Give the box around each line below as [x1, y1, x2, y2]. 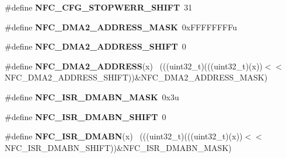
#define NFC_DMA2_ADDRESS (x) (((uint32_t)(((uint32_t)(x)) [5, 59, 263, 72]
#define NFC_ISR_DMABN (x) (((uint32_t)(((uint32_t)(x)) [5, 130, 243, 142]
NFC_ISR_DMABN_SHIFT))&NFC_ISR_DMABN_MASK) [5, 141, 232, 153]
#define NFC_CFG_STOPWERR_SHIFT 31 [5, 1, 193, 13]
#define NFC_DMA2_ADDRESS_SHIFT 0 [5, 40, 186, 52]
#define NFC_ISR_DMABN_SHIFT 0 [5, 110, 166, 122]
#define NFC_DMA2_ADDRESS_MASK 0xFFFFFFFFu [5, 20, 237, 33]
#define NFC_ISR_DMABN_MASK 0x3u [5, 90, 179, 103]
